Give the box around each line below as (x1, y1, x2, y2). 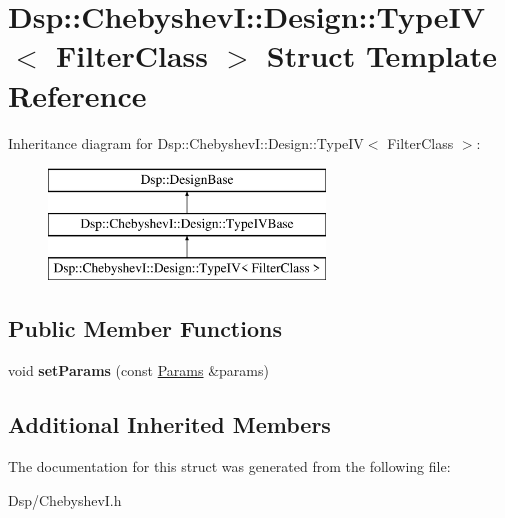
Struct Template (266, 35, 497, 76)
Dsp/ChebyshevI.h (8, 489, 122, 510)
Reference (8, 74, 147, 115)
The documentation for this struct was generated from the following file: (8, 456, 451, 477)
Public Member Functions (8, 313, 282, 344)
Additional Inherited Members (8, 409, 331, 440)
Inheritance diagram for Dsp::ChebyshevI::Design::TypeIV (8, 132, 364, 153)
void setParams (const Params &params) (8, 360, 269, 381)
